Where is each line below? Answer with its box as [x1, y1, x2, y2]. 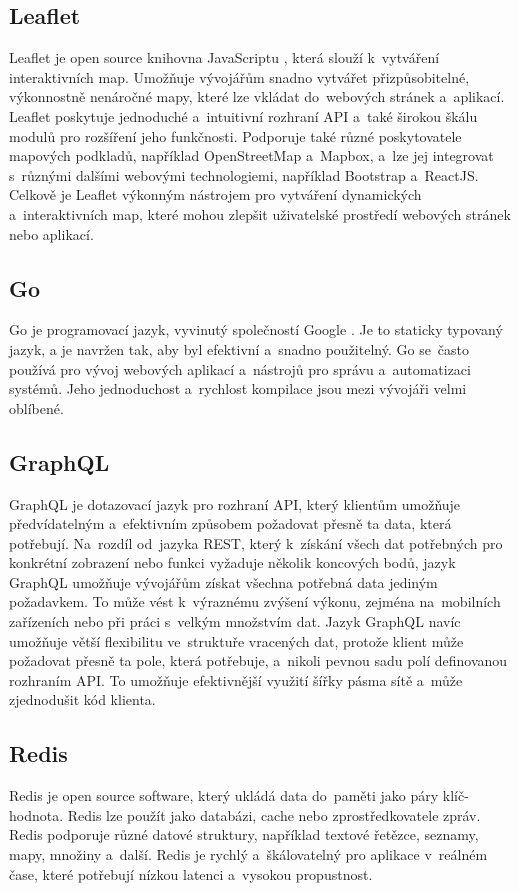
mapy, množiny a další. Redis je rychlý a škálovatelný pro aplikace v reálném [9, 844, 488, 865]
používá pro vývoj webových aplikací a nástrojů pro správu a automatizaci [9, 358, 471, 379]
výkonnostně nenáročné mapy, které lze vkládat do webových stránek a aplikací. [9, 86, 505, 107]
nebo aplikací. [9, 223, 94, 244]
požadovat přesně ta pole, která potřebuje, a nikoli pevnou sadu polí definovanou [9, 650, 508, 671]
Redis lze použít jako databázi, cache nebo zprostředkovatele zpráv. [67, 804, 481, 825]
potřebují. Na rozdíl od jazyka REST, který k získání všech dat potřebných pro [9, 532, 503, 553]
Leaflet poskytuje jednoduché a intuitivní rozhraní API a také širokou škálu [9, 105, 478, 126]
